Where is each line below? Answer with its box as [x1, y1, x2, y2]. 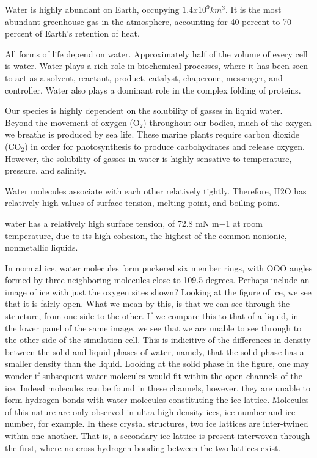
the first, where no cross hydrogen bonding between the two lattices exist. [5, 441, 281, 454]
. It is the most [225, 3, 282, 15]
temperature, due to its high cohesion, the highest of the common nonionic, [5, 229, 287, 242]
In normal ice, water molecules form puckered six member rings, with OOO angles [5, 261, 313, 274]
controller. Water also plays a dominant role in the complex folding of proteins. [5, 83, 301, 96]
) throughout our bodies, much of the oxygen [143, 116, 312, 128]
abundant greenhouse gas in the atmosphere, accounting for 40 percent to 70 [5, 15, 291, 28]
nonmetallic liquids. [5, 241, 78, 254]
